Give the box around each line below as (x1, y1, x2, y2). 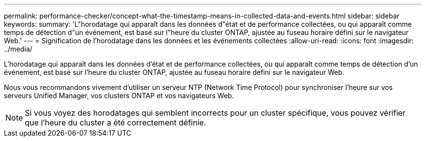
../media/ (4, 45, 33, 53)
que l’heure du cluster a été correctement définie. (25, 118, 206, 127)
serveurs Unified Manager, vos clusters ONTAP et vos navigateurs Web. (4, 91, 234, 100)
